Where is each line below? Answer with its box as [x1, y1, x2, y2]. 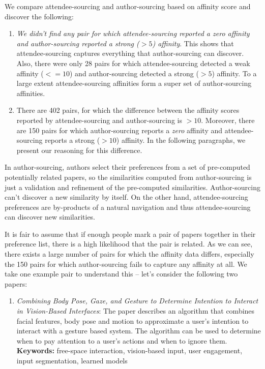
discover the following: [5, 11, 74, 21]
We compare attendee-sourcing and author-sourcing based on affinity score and [5, 1, 251, 11]
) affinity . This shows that [152, 38, 234, 48]
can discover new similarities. [5, 211, 96, 222]
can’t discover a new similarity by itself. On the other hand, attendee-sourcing [5, 192, 248, 202]
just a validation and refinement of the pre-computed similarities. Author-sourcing [5, 181, 260, 192]
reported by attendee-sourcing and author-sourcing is [16, 114, 182, 125]
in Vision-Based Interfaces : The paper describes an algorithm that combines [16, 305, 255, 316]
